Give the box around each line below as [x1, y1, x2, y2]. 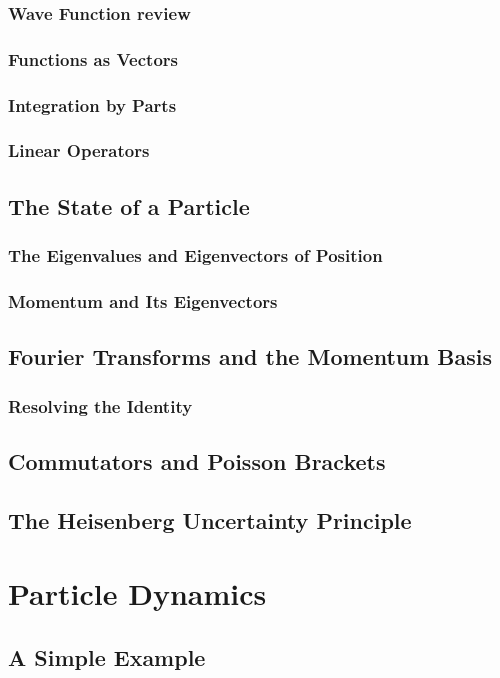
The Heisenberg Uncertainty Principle [8, 504, 412, 535]
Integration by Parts [8, 92, 177, 117]
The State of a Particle [8, 190, 250, 221]
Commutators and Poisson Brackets [8, 445, 386, 476]
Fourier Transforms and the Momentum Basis [8, 341, 493, 372]
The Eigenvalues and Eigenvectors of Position [8, 243, 383, 268]
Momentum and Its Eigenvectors [8, 288, 278, 313]
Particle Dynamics [8, 573, 267, 614]
